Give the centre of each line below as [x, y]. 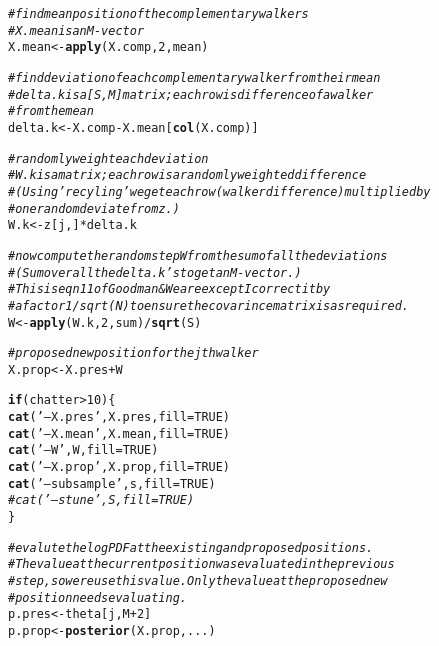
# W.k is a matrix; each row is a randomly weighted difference [187, 175]
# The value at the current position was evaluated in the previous [201, 564]
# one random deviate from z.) [94, 208]
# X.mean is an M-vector [76, 30]
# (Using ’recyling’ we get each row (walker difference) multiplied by [219, 191]
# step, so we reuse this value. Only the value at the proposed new [198, 581]
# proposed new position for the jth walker [133, 353]
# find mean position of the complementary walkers [158, 14]
